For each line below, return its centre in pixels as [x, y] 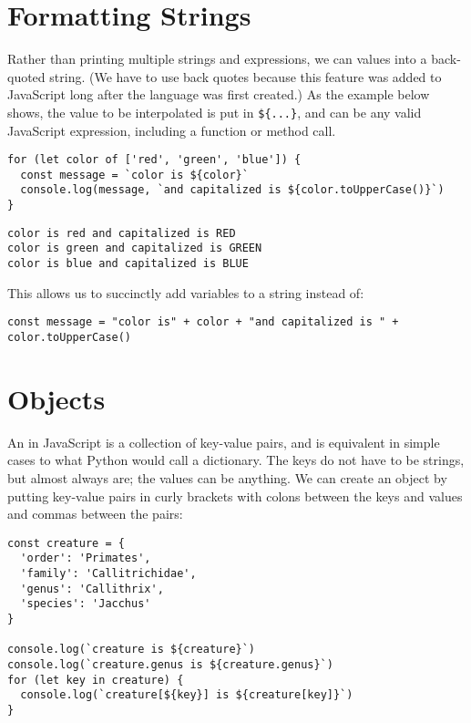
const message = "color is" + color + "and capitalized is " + [203, 322]
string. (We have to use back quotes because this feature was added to [246, 76]
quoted [26, 76]
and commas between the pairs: [95, 514]
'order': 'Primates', [86, 558]
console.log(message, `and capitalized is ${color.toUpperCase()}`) [232, 190]
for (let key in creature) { [96, 680]
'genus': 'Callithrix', [92, 589]
